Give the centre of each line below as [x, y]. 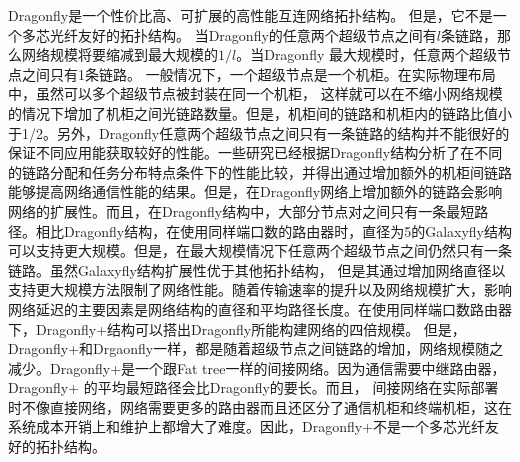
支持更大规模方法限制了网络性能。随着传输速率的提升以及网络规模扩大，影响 [260, 289]
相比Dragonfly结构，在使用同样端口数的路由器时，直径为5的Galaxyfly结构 [273, 230]
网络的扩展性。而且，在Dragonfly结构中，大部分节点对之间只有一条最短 [241, 210]
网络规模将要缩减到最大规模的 [119, 54]
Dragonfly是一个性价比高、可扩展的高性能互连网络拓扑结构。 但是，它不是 [250, 15]
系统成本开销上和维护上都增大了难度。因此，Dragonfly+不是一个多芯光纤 [247, 426]
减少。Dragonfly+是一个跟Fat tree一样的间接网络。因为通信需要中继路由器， [257, 367]
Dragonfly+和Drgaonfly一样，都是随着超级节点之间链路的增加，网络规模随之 [256, 348]
